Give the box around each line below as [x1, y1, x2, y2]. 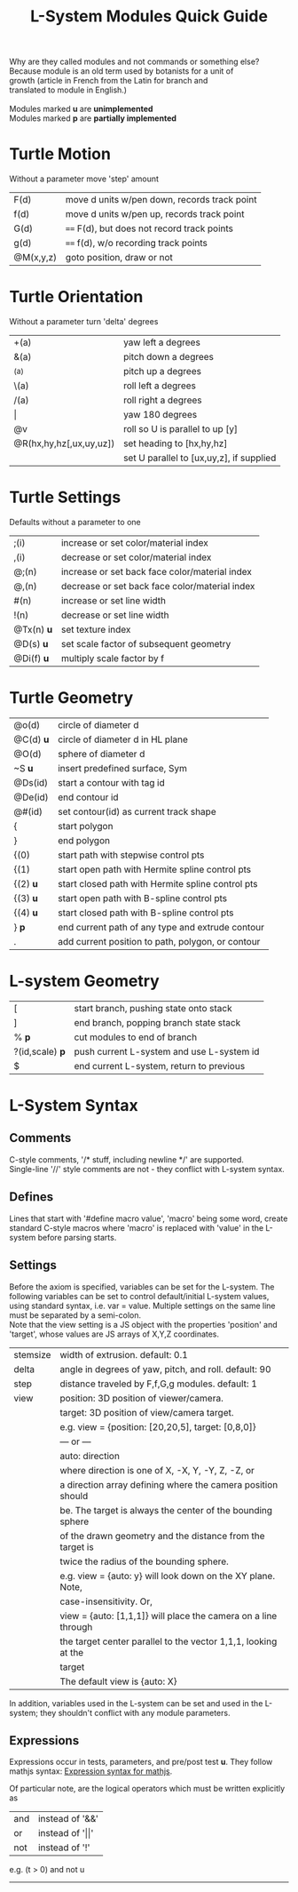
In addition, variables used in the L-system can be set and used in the [9, 1697, 263, 1708]
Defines [9, 1189, 54, 1205]
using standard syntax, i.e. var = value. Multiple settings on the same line [9, 1300, 276, 1311]
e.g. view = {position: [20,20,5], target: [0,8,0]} [59, 1420, 256, 1433]
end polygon [57, 834, 111, 846]
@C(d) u [13, 733, 50, 746]
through [59, 1620, 93, 1633]
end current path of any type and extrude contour [57, 921, 264, 933]
